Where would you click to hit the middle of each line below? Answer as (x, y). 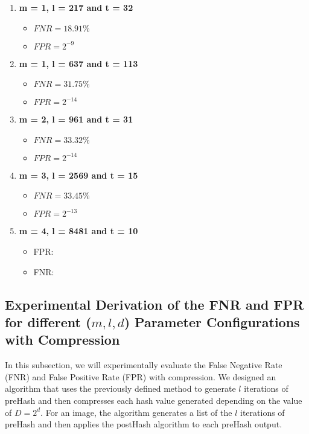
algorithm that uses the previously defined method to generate (120, 388)
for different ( (48, 321)
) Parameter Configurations (212, 321)
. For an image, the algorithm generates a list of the (136, 412)
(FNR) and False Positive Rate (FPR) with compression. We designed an (141, 376)
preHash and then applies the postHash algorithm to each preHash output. (144, 424)
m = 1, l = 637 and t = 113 (78, 63)
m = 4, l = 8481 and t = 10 (78, 231)
